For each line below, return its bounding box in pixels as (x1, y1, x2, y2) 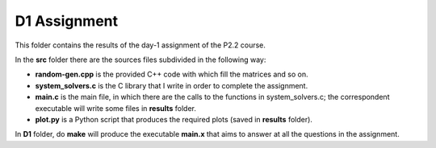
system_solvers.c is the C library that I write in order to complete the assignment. (35, 80, 308, 90)
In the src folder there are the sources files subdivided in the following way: (15, 55, 266, 64)
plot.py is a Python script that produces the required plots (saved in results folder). (35, 114, 312, 124)
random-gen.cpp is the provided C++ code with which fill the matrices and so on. (35, 69, 308, 80)
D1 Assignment (15, 12, 119, 30)
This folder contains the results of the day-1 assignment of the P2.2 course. (15, 40, 266, 50)
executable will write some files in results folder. (35, 103, 197, 113)
